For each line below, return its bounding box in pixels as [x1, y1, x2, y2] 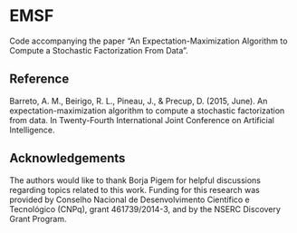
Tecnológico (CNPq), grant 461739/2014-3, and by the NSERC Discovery [9, 203, 281, 214]
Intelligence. [9, 124, 56, 135]
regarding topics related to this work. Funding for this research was [9, 184, 260, 195]
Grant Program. [9, 213, 67, 224]
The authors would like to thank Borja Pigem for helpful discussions [9, 174, 261, 186]
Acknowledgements [9, 150, 126, 166]
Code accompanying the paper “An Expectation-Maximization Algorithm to [9, 35, 288, 46]
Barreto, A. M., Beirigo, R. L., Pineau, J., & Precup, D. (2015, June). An [9, 95, 268, 106]
